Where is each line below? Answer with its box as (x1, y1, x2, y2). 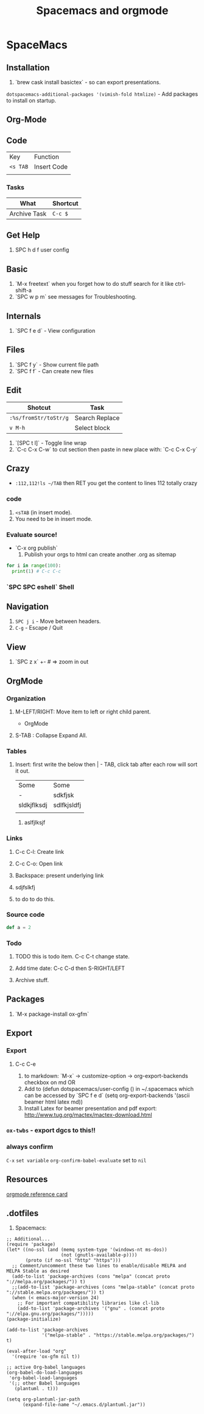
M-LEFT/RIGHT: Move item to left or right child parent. (15, 708, 151, 715)
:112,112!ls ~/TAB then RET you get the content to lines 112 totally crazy (15, 479, 198, 487)
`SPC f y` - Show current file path (15, 361, 99, 368)
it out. (15, 767, 30, 774)
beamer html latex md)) (24, 1098, 83, 1106)
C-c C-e (15, 1060, 37, 1068)
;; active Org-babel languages (6, 1365, 86, 1371)
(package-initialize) (6, 1316, 62, 1322)
